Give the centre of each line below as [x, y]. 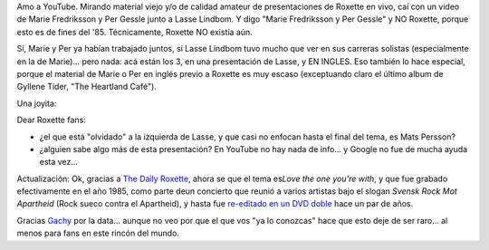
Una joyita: [37, 103]
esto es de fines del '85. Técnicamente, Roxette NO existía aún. [134, 32]
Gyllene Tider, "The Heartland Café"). [87, 87]
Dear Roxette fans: [51, 120]
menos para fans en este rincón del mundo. [98, 233]
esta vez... [59, 162]
